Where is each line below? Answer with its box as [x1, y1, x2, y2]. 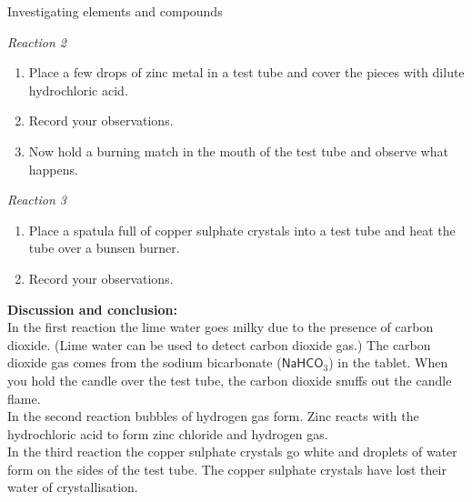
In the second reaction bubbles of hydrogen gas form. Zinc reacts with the [7, 407, 419, 426]
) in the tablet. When [328, 353, 448, 372]
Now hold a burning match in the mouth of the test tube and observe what [28, 141, 448, 160]
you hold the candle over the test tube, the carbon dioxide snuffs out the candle [7, 370, 452, 389]
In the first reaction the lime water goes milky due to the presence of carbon [7, 317, 434, 336]
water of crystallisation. [7, 477, 138, 497]
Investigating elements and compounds [7, 2, 223, 20]
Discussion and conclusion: [7, 299, 177, 318]
